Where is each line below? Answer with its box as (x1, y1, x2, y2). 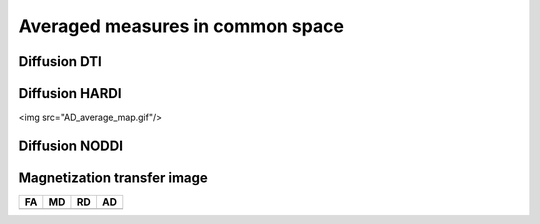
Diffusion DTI (18, 53, 102, 70)
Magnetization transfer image (18, 169, 209, 186)
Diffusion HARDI (18, 85, 122, 102)
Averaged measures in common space (18, 15, 345, 37)
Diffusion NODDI (18, 137, 124, 154)
